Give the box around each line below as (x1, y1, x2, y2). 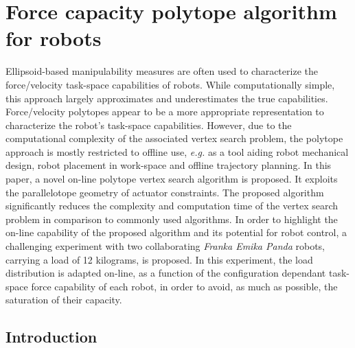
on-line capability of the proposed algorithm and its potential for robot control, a (5, 225, 347, 240)
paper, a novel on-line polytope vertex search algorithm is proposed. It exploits (5, 172, 338, 186)
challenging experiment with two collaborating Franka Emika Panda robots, (5, 239, 325, 253)
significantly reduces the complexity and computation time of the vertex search (5, 198, 339, 213)
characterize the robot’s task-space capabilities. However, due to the (5, 117, 292, 132)
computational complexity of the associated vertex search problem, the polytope (5, 131, 343, 146)
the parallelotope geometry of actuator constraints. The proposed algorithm (5, 185, 324, 199)
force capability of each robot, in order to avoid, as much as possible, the (31, 279, 338, 293)
